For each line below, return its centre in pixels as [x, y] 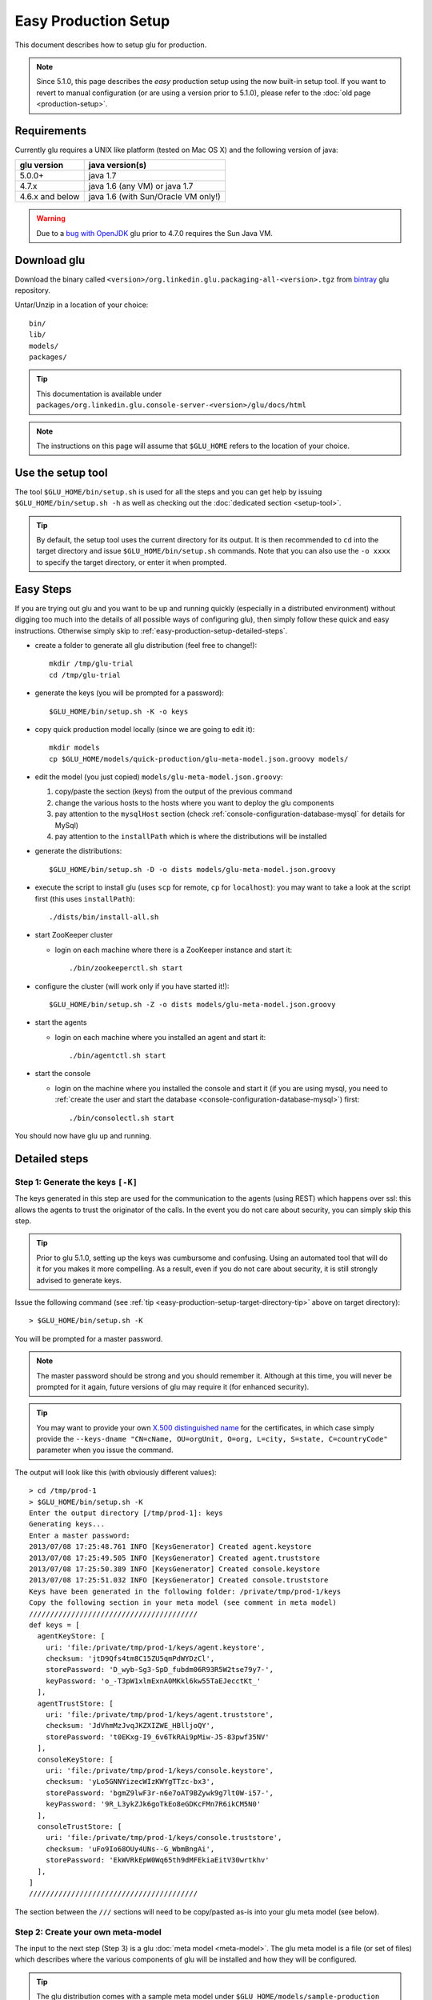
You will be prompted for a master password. [89, 1338]
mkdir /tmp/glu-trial [91, 664]
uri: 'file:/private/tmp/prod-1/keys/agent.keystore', [155, 1647]
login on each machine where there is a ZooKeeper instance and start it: [174, 950]
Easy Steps [43, 589]
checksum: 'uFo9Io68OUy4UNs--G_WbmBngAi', [130, 1849]
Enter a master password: [80, 1535]
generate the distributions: [78, 851]
